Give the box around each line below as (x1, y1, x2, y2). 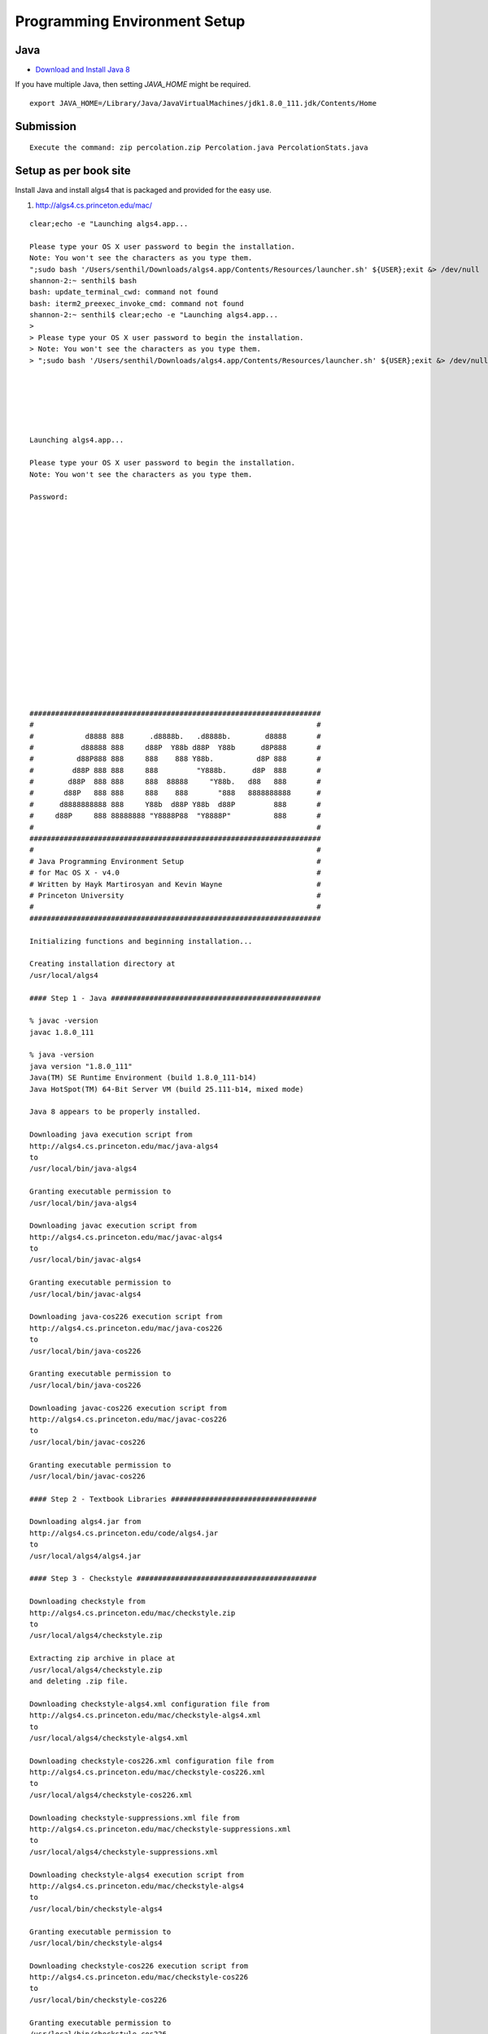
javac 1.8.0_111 (29, 1028, 94, 1037)
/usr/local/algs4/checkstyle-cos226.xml (29, 1790, 193, 1800)
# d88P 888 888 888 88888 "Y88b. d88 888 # (29, 777, 321, 787)
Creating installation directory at (29, 959, 176, 968)
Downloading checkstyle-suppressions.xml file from (29, 1813, 240, 1822)
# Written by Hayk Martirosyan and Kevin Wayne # (29, 880, 321, 888)
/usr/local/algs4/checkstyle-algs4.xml (29, 1733, 189, 1743)
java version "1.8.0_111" (29, 1062, 133, 1071)
